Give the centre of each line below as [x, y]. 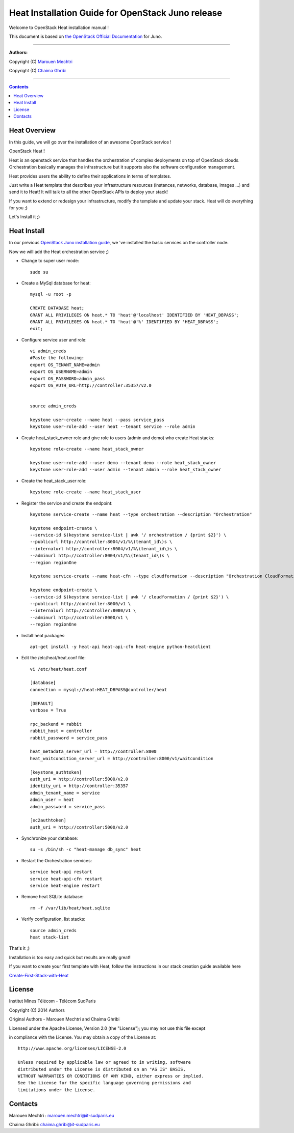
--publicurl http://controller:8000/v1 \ [80, 604]
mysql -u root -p [51, 294]
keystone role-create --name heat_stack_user [86, 492]
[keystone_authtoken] [56, 772]
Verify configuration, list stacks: [53, 919]
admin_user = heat [52, 800]
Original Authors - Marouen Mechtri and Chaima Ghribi [64, 1019]
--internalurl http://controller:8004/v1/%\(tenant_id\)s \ [104, 549]
